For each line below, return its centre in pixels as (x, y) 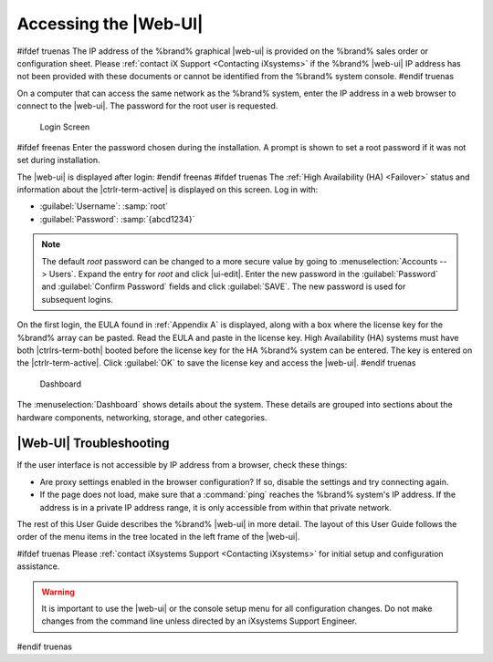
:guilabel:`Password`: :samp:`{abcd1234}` (117, 219)
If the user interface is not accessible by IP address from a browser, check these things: (182, 465)
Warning (58, 592)
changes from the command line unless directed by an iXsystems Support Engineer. (199, 621)
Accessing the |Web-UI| (110, 24)
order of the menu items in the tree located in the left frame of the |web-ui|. (158, 537)
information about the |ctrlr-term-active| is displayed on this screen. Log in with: (168, 190)
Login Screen (65, 127)
